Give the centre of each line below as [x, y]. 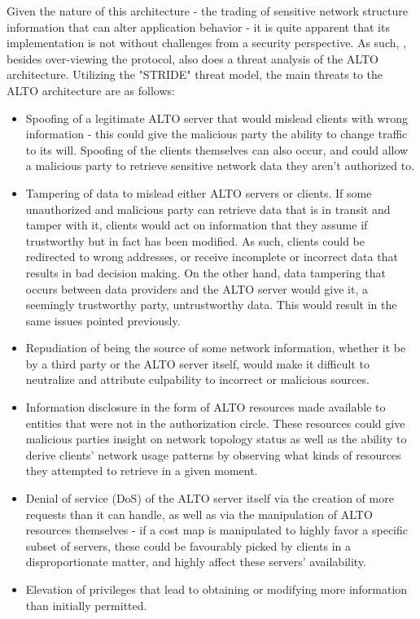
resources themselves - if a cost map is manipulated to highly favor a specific [217, 530]
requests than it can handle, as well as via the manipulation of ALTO [199, 514]
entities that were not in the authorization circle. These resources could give [215, 423]
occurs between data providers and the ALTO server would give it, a [197, 288]
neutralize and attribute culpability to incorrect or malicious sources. [197, 379]
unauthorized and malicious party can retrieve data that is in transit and [208, 209]
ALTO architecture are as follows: [91, 90]
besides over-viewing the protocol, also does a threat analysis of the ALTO [192, 58]
